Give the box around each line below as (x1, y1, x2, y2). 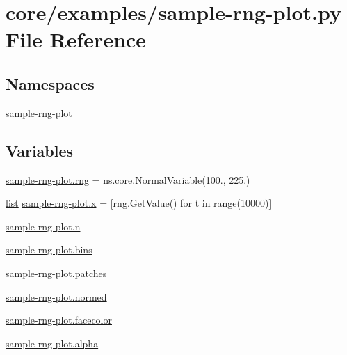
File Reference (6, 25, 147, 54)
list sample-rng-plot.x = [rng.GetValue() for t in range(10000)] (6, 196, 272, 210)
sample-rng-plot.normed (6, 289, 107, 303)
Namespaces (6, 72, 95, 94)
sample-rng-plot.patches (6, 265, 107, 280)
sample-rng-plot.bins (6, 242, 92, 257)
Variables (6, 139, 74, 161)
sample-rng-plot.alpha (6, 336, 99, 350)
